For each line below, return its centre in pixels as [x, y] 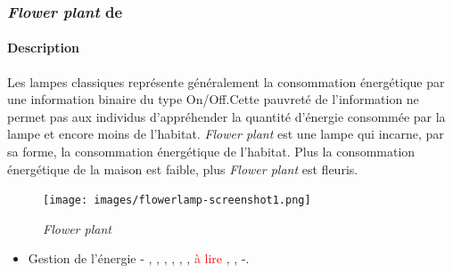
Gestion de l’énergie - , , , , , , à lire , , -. [139, 258]
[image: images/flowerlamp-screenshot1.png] [177, 201]
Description [44, 48]
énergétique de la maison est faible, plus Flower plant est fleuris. [183, 169]
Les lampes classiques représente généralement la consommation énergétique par [226, 81]
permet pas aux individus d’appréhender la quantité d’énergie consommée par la [226, 116]
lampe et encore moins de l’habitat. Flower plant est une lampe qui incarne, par [226, 134]
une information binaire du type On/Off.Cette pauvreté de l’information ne [213, 99]
